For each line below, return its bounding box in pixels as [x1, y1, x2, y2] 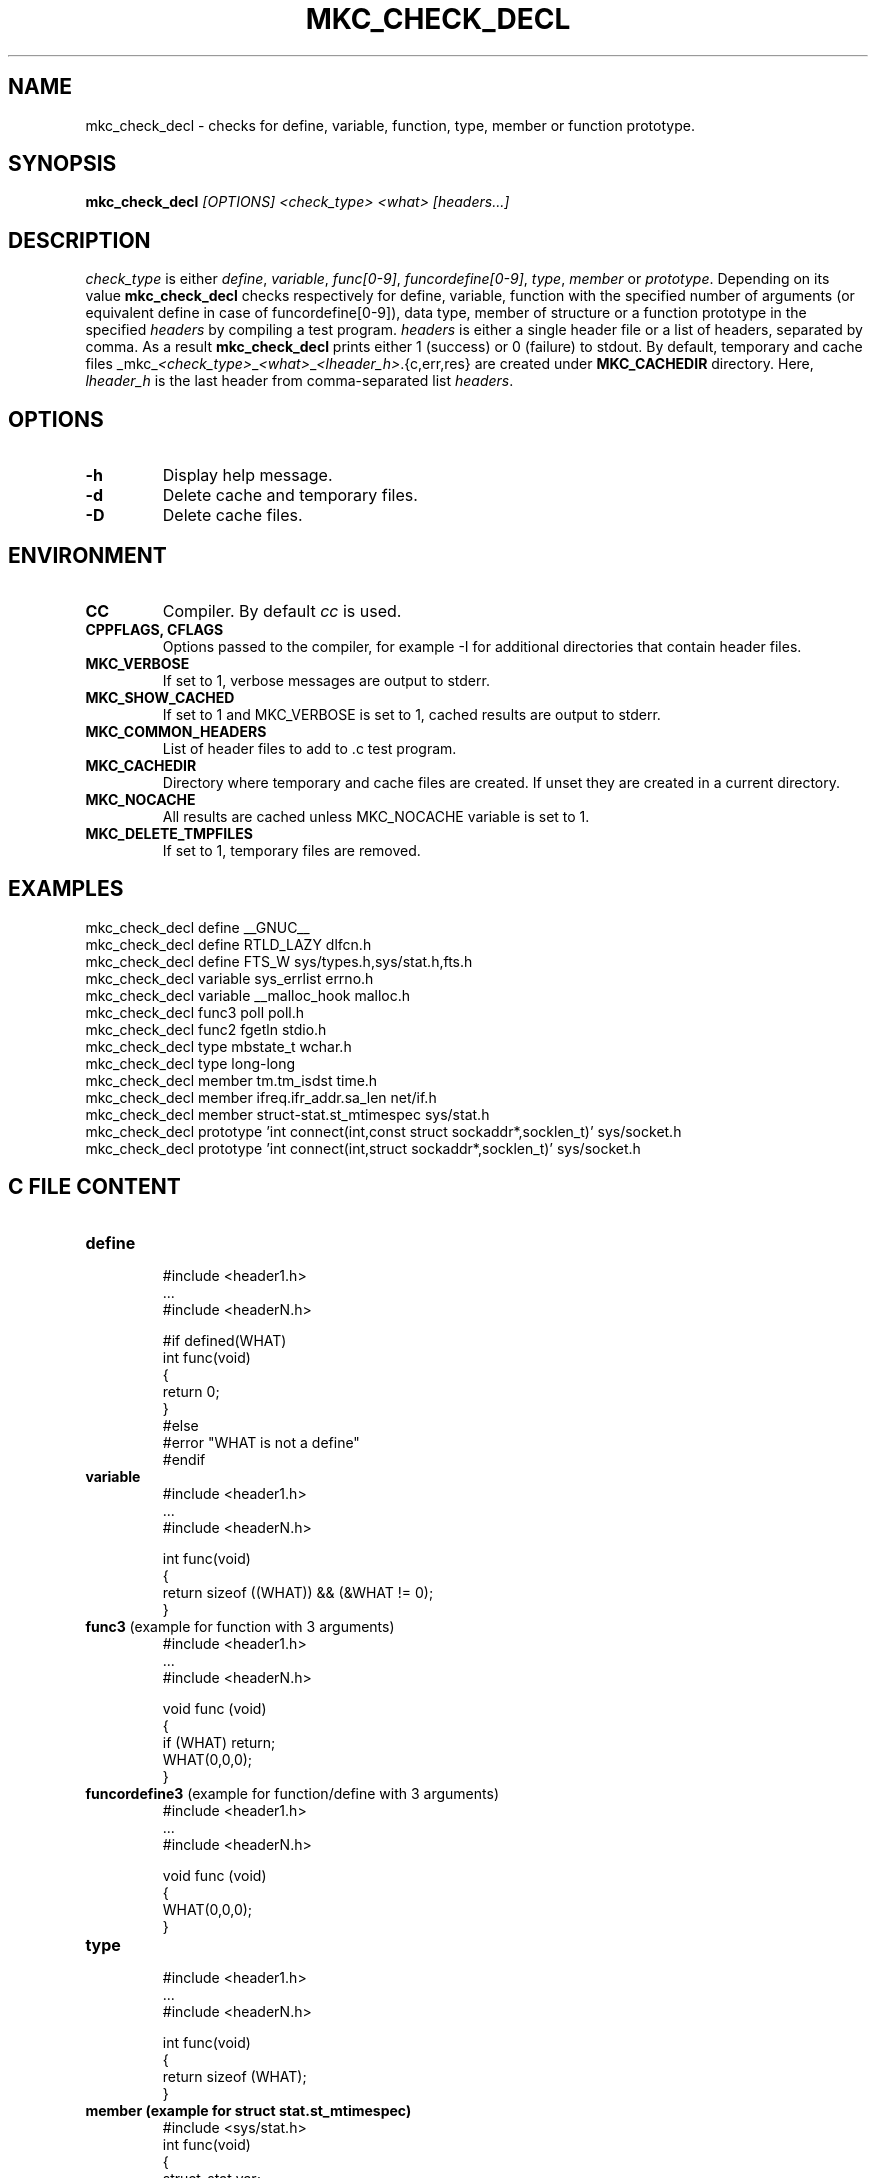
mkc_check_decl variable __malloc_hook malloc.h [85, 986, 411, 1004]
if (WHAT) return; [162, 1733, 276, 1751]
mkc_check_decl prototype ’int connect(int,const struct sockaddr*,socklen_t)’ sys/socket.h [85, 1122, 682, 1140]
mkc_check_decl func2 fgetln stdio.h [85, 1020, 327, 1038]
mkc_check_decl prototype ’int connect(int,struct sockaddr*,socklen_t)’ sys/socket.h [85, 1139, 641, 1157]
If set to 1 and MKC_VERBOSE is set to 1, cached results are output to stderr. [162, 705, 661, 723]
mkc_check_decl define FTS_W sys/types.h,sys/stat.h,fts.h [85, 952, 473, 970]
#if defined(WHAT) [162, 1331, 287, 1349]
